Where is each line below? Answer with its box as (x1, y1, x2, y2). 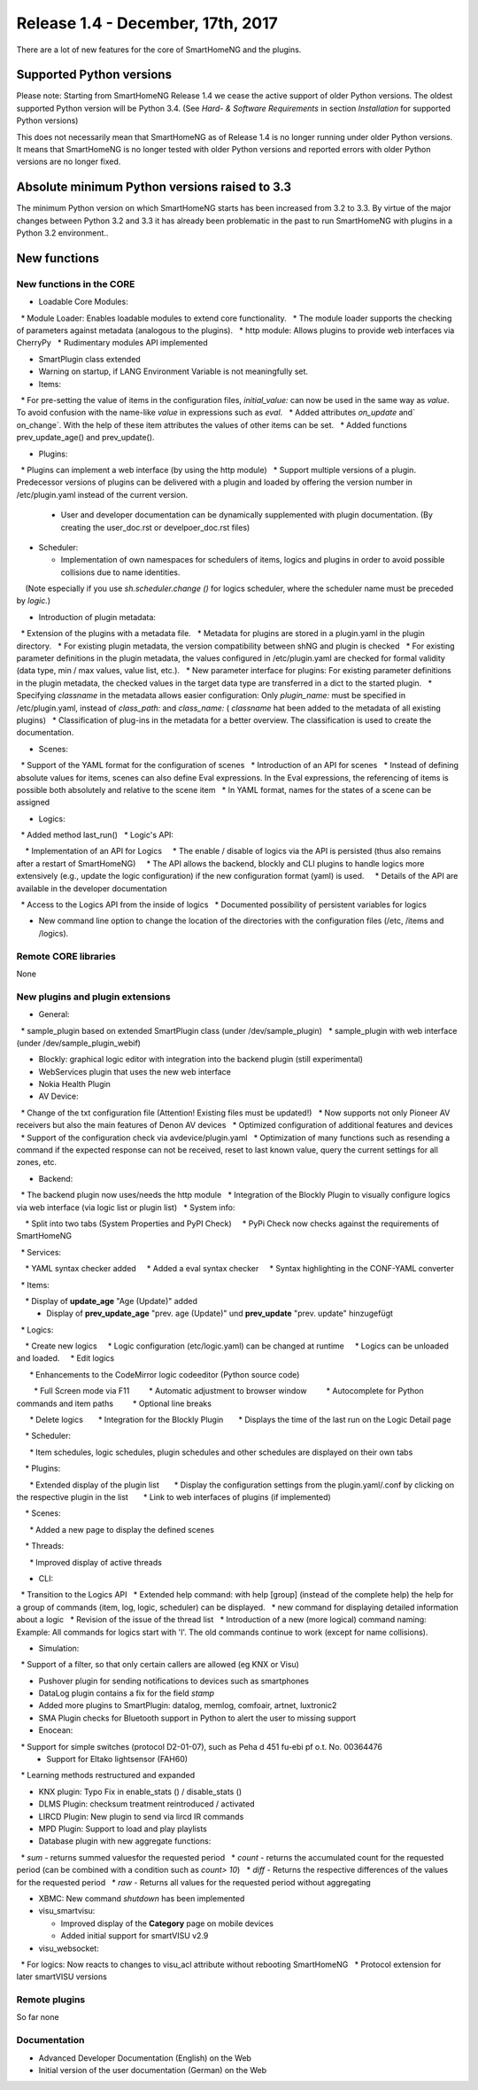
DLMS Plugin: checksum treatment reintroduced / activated (38, 1799, 256, 1809)
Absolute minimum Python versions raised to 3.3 (16, 180, 292, 195)
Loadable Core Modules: (38, 297, 128, 307)
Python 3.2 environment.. (16, 228, 109, 238)
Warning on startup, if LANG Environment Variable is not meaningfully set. (38, 366, 309, 377)
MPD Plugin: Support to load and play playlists (38, 1823, 207, 1834)
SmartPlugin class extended (38, 354, 141, 364)
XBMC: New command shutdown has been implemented (38, 1892, 245, 1904)
